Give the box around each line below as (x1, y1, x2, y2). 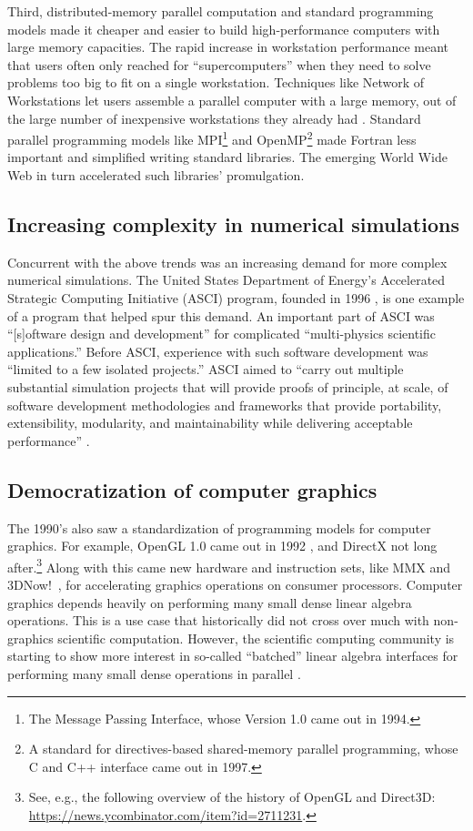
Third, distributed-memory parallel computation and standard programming (7, 2, 434, 20)
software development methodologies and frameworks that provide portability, (7, 395, 442, 414)
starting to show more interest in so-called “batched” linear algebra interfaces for (7, 646, 458, 665)
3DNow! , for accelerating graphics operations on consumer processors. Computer (7, 574, 463, 593)
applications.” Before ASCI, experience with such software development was (7, 341, 428, 360)
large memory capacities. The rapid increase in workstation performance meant (7, 37, 449, 56)
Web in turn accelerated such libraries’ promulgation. (7, 166, 305, 184)
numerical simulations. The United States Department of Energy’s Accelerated (7, 270, 446, 289)
